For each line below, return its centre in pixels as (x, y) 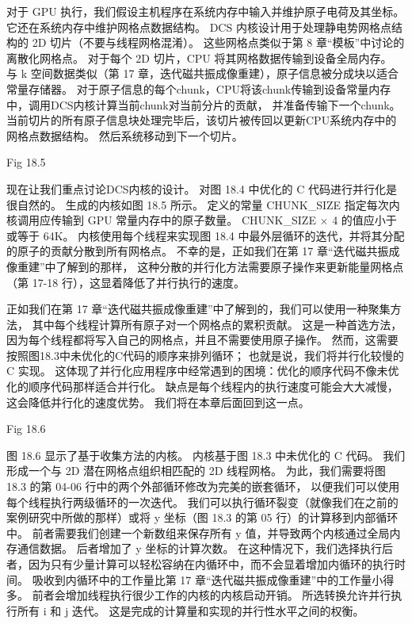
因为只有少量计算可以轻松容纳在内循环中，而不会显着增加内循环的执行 (211, 564)
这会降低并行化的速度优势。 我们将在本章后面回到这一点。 (158, 402)
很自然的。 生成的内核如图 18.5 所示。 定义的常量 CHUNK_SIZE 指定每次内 (203, 204)
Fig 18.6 (26, 429)
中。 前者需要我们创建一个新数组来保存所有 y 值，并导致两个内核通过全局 (198, 532)
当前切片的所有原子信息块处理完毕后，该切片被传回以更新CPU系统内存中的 (202, 120)
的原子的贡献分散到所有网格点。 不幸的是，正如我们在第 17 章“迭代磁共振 (198, 251)
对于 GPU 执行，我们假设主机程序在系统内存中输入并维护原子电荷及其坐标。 (206, 11)
